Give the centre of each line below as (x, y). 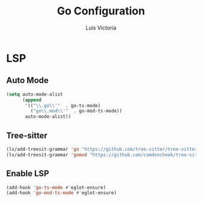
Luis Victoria (101, 28)
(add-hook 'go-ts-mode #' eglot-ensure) (56, 188)
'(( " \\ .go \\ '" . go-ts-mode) (63, 106)
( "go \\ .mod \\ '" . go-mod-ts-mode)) (76, 111)
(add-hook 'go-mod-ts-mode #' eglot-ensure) (62, 193)
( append (32, 100)
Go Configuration (101, 11)
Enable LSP (28, 173)
